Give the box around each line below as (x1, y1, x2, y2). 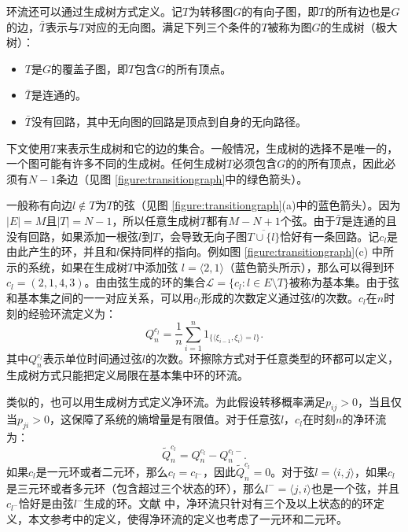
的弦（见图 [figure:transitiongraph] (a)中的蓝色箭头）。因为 (112, 197, 401, 213)
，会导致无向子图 (159, 227, 248, 244)
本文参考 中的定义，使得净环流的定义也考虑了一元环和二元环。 (28, 511, 347, 527)
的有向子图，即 (241, 3, 319, 19)
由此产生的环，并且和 (6, 243, 116, 260)
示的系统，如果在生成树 (6, 258, 127, 275)
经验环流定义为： (28, 305, 116, 321)
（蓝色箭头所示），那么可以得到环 (223, 258, 395, 275)
